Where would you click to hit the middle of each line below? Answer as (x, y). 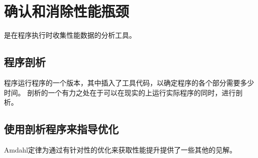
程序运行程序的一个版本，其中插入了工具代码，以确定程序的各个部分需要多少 (129, 82)
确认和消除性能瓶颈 (67, 11)
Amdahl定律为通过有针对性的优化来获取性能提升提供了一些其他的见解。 (120, 149)
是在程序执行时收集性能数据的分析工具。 (70, 35)
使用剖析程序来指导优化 (61, 129)
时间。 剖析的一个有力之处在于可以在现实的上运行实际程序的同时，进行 (120, 92)
